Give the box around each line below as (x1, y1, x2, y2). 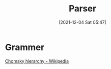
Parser (68, 3, 97, 14)
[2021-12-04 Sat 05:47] (58, 19, 107, 25)
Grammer (5, 41, 45, 53)
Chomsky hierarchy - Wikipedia (5, 58, 69, 64)
